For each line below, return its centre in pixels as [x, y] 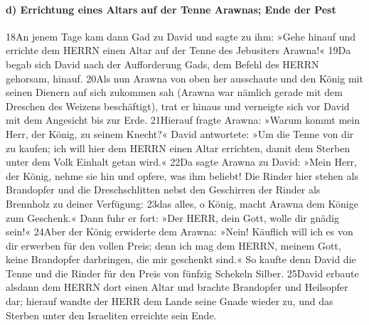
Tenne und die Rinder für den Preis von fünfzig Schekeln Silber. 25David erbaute [182, 273]
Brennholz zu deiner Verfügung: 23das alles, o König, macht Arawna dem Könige [182, 203]
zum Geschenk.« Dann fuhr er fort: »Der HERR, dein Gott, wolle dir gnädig [172, 217]
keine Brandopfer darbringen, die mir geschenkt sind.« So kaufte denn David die [181, 259]
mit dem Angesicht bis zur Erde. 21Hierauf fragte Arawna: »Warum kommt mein [183, 120]
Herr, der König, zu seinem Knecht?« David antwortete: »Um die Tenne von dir [180, 133]
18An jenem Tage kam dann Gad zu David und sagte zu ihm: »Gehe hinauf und [181, 36]
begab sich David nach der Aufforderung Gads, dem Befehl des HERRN [162, 64]
